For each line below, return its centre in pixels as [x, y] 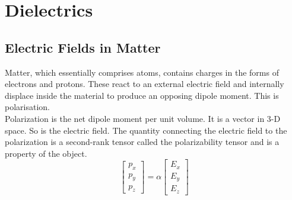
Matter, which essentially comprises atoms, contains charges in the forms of [142, 72]
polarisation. [27, 107]
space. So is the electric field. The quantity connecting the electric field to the [146, 130]
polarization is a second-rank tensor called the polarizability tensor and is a [142, 142]
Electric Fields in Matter [83, 47]
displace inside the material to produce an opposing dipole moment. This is [142, 95]
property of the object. [46, 153]
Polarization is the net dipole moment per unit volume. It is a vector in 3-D [143, 118]
